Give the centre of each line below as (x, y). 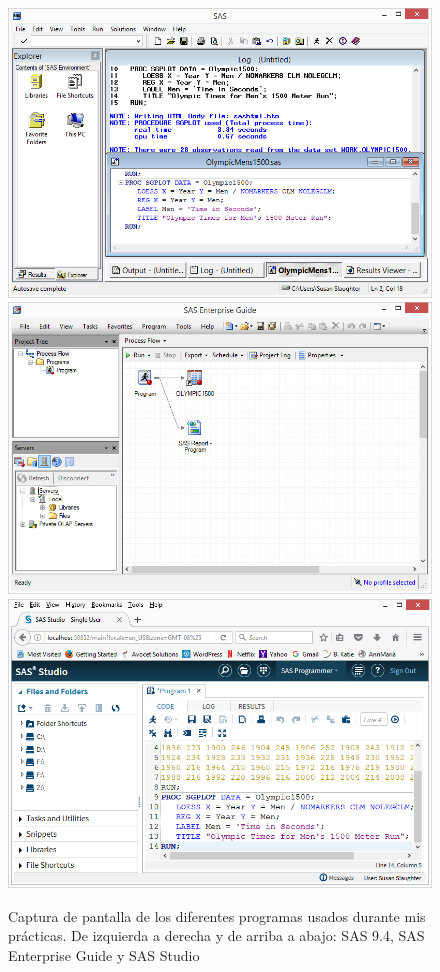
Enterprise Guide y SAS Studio (104, 954)
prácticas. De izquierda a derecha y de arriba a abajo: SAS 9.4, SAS (216, 935)
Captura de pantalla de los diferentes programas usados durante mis (217, 915)
